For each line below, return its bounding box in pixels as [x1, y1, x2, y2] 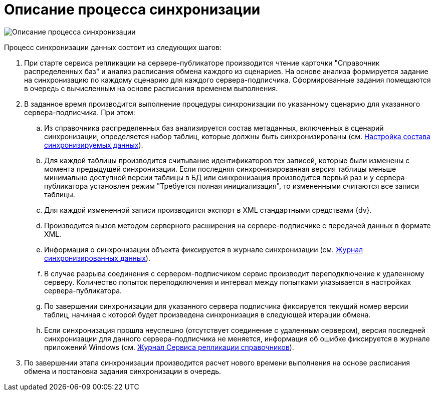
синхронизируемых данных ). [44, 140, 143, 149]
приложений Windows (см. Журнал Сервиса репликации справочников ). [44, 342, 294, 351]
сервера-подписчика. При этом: [24, 108, 135, 117]
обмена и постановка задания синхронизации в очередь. [24, 366, 222, 375]
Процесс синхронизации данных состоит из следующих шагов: [4, 43, 222, 52]
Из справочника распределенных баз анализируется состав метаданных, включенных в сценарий [44, 123, 384, 132]
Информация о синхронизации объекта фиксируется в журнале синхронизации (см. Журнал [44, 245, 363, 254]
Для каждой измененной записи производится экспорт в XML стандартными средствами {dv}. [44, 205, 372, 214]
